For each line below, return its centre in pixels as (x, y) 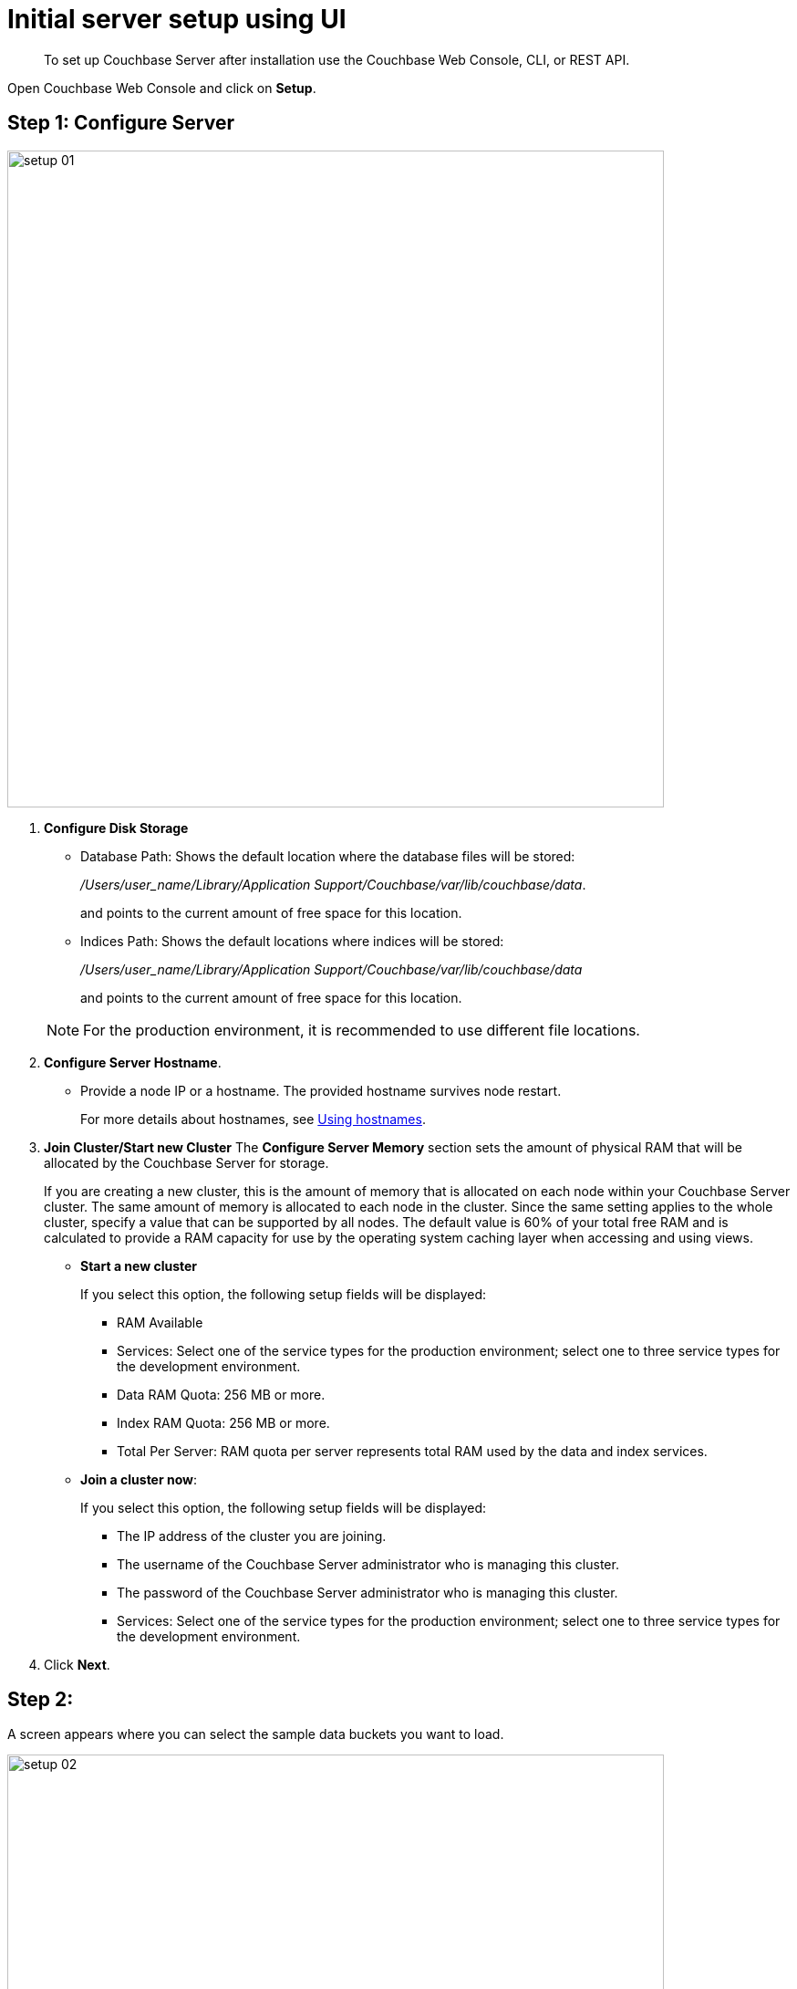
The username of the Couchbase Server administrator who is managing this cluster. (368, 1564)
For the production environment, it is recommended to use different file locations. (362, 1030)
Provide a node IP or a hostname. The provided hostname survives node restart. (321, 1090)
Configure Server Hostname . (133, 1062)
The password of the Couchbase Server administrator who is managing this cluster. (367, 1592)
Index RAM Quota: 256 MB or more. (223, 1422)
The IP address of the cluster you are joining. (252, 1536)
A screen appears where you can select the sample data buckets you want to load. (256, 1734)
